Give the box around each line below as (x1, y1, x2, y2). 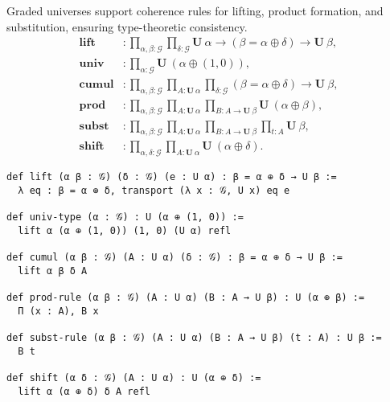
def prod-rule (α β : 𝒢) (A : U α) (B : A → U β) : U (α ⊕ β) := (6, 292, 365, 304)
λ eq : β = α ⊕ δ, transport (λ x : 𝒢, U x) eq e (18, 184, 290, 196)
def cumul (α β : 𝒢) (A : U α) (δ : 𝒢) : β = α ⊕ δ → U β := (6, 252, 343, 264)
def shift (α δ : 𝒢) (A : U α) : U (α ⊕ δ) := (6, 372, 261, 384)
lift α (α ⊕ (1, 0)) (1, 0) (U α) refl (18, 224, 232, 236)
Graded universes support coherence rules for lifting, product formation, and (6, 2, 384, 18)
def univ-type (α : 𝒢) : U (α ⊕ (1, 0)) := (6, 211, 244, 224)
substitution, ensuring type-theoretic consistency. (6, 18, 248, 35)
